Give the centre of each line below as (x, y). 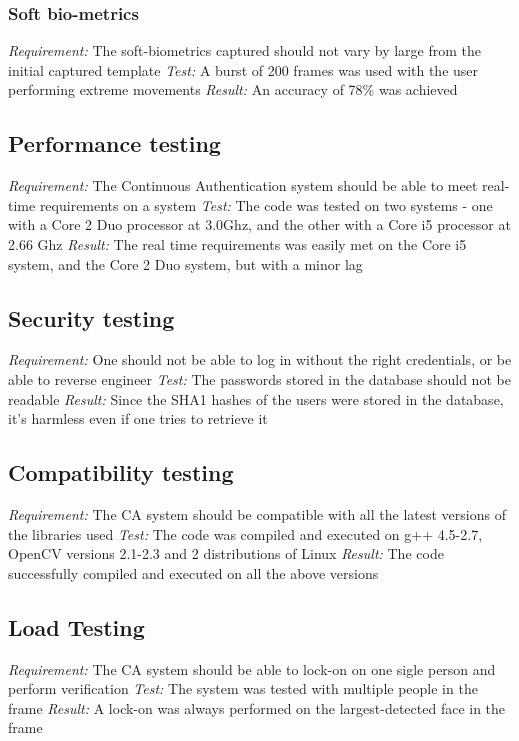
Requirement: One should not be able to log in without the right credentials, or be (260, 359)
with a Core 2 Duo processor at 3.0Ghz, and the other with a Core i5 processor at (259, 224)
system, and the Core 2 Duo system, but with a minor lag (185, 263)
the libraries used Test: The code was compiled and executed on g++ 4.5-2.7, (245, 533)
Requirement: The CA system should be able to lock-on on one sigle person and (252, 668)
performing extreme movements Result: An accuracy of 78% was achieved (233, 89)
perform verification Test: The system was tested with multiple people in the (243, 688)
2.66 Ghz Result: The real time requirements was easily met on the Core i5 (237, 243)
